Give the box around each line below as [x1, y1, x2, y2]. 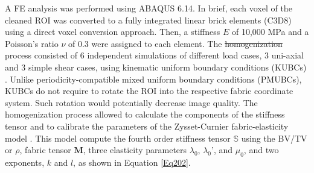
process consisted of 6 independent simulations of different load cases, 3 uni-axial [5, 49, 304, 61]
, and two [243, 143, 279, 156]
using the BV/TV [241, 131, 307, 144]
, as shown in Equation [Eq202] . [73, 156, 191, 168]
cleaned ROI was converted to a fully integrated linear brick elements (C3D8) [5, 13, 292, 26]
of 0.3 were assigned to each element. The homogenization [68, 37, 283, 49]
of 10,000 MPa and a [231, 25, 309, 38]
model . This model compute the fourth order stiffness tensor [5, 131, 231, 144]
